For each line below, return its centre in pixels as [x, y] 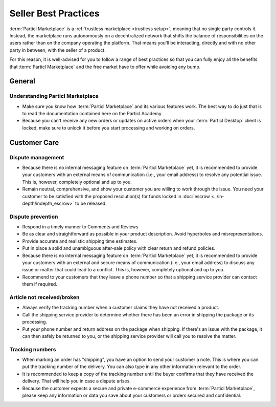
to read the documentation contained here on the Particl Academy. [93, 114]
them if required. [40, 284]
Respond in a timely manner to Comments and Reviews [80, 227]
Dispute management [37, 157]
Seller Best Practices [54, 13]
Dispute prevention [34, 217]
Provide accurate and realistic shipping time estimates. [80, 241]
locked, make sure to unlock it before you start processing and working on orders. [109, 127]
